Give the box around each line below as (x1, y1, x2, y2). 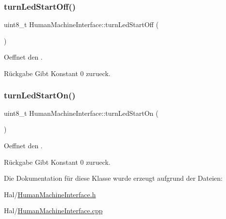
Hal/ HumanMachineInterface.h (4, 189, 96, 199)
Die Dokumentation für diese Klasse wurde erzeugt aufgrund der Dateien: (4, 173, 223, 183)
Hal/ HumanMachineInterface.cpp (4, 205, 103, 216)
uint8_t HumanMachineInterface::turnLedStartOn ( (4, 108, 159, 118)
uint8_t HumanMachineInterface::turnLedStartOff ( (4, 19, 159, 30)
